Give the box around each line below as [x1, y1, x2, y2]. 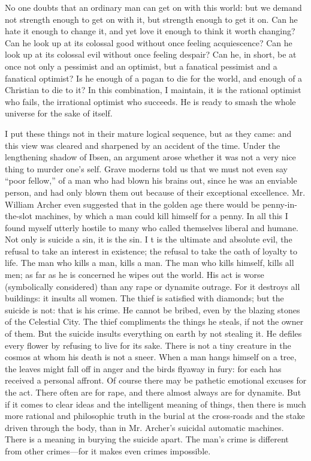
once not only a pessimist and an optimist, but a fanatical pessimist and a [5, 59, 277, 72]
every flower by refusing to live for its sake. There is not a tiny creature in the [5, 339, 291, 351]
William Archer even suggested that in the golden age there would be [5, 197, 260, 210]
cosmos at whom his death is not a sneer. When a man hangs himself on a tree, [5, 351, 297, 363]
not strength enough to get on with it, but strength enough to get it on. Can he [5, 13, 298, 25]
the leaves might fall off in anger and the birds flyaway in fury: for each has [5, 362, 282, 375]
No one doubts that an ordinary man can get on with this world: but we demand [5, 1, 302, 13]
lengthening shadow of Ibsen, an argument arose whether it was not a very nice [5, 151, 296, 163]
